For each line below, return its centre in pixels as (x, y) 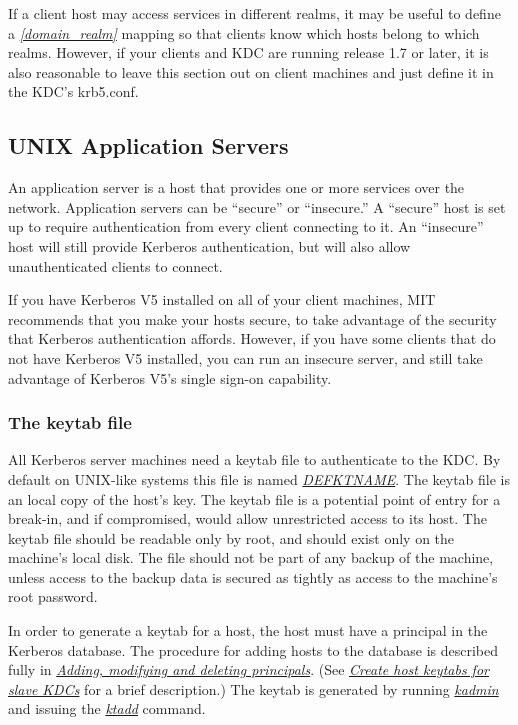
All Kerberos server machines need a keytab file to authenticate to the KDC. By (254, 459)
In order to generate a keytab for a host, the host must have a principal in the (248, 630)
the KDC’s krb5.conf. (73, 91)
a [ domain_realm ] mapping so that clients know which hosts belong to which (244, 32)
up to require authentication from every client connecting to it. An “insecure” (246, 226)
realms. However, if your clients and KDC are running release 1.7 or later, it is (248, 52)
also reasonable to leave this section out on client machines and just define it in (251, 71)
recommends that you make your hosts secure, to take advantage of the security (252, 318)
